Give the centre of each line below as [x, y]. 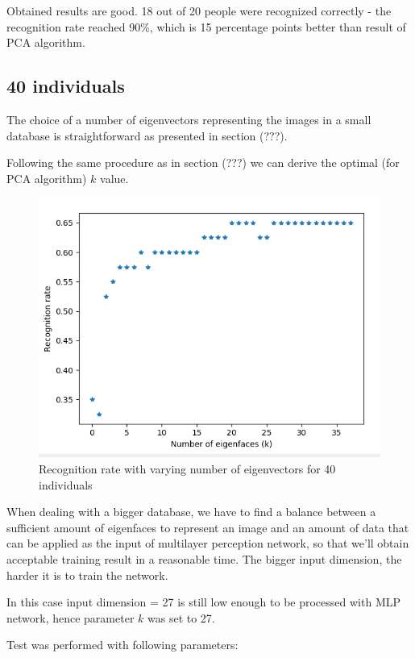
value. [114, 178]
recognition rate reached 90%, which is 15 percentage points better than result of [206, 26]
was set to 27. [181, 617]
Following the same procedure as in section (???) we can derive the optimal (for [203, 162]
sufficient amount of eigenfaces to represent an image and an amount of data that [208, 527]
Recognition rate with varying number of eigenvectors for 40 [187, 469]
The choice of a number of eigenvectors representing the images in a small [189, 119]
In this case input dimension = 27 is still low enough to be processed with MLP [204, 602]
